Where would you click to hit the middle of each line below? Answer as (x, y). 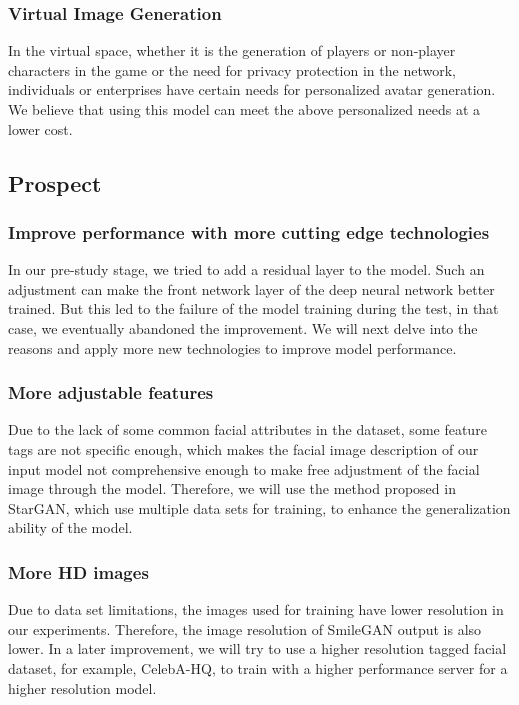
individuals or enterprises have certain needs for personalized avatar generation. (252, 89)
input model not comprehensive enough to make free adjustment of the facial (244, 468)
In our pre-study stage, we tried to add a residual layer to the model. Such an (246, 269)
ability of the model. (70, 527)
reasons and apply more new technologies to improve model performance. (232, 347)
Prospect (55, 182)
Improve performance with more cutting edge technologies (249, 231)
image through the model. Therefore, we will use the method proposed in (232, 488)
